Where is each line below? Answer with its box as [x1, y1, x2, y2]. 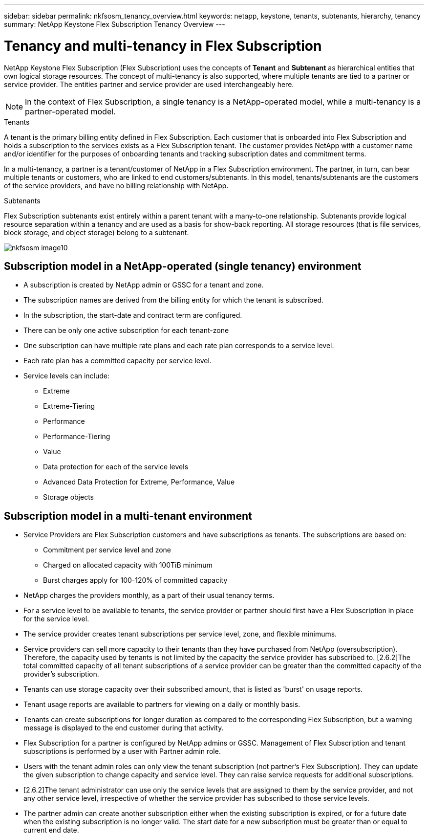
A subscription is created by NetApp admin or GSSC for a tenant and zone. [23, 281, 264, 289]
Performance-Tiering [43, 432, 110, 441]
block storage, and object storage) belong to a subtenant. [4, 228, 189, 237]
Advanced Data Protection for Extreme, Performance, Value [43, 478, 235, 486]
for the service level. [23, 615, 89, 623]
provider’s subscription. [23, 670, 99, 679]
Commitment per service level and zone [43, 546, 171, 554]
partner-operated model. [25, 106, 116, 116]
